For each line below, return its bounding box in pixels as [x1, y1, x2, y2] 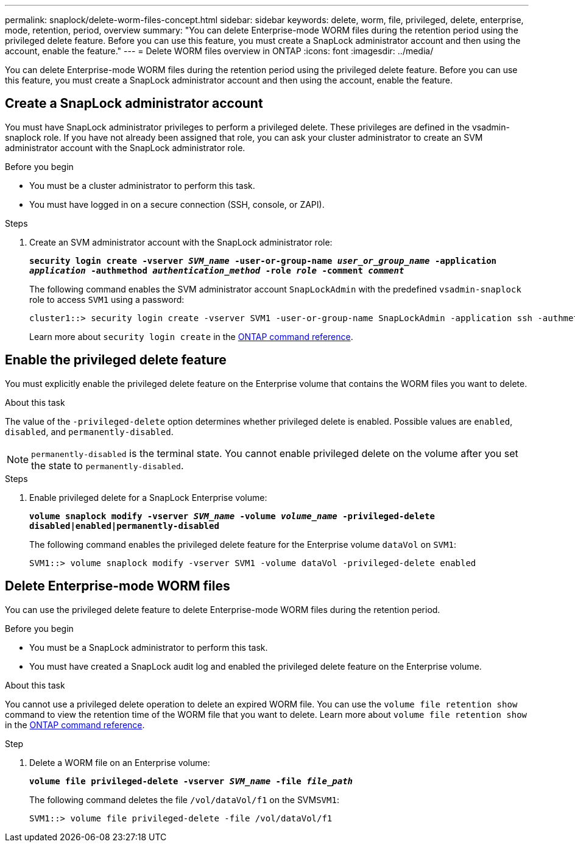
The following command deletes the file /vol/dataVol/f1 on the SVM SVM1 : [29, 794, 339, 805]
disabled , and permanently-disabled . [5, 426, 174, 437]
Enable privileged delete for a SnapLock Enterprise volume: [29, 492, 267, 503]
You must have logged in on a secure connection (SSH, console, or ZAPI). [29, 199, 325, 210]
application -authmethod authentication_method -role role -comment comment [29, 265, 404, 275]
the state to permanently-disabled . [31, 459, 184, 472]
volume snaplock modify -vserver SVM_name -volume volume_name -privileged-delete [29, 511, 435, 521]
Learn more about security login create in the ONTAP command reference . [29, 331, 353, 342]
